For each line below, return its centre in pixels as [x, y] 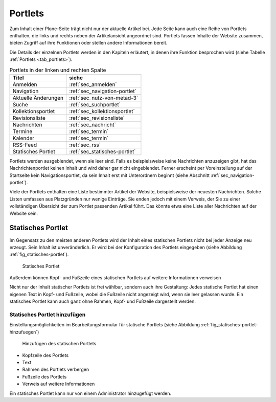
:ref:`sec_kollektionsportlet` [102, 111]
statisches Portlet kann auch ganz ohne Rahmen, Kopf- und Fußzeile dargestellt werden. [103, 301]
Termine [22, 131]
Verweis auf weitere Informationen [59, 384]
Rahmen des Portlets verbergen [56, 370]
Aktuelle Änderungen [38, 98]
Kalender [24, 138]
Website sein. [24, 213]
